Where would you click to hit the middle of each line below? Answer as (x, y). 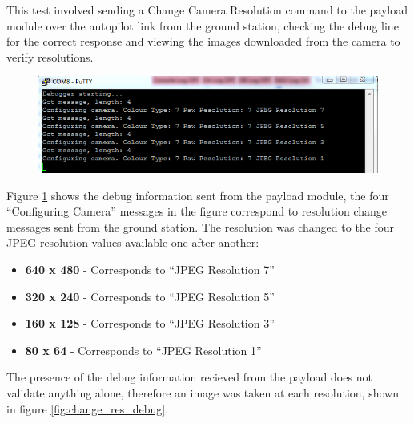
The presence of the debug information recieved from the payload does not (189, 377)
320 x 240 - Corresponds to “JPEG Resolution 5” (150, 296)
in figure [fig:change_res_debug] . (88, 408)
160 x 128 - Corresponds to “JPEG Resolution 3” (150, 323)
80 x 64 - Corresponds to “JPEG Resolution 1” (143, 350)
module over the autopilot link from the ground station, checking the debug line (203, 25)
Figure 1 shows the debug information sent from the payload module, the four (198, 195)
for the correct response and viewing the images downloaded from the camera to (203, 41)
